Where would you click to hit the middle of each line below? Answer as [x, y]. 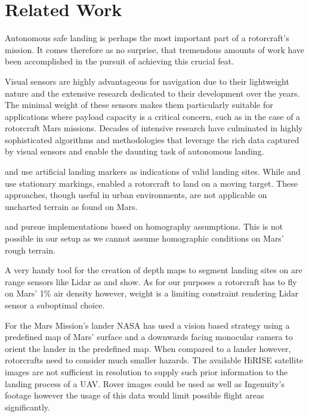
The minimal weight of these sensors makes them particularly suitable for [139, 105]
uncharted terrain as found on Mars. [71, 206]
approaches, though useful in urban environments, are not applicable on [136, 195]
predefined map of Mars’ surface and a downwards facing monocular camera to [149, 337]
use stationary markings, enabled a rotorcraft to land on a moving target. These [151, 183]
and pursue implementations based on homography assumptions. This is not [144, 226]
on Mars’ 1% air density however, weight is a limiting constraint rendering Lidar [152, 293]
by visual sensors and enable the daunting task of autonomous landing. [135, 151]
